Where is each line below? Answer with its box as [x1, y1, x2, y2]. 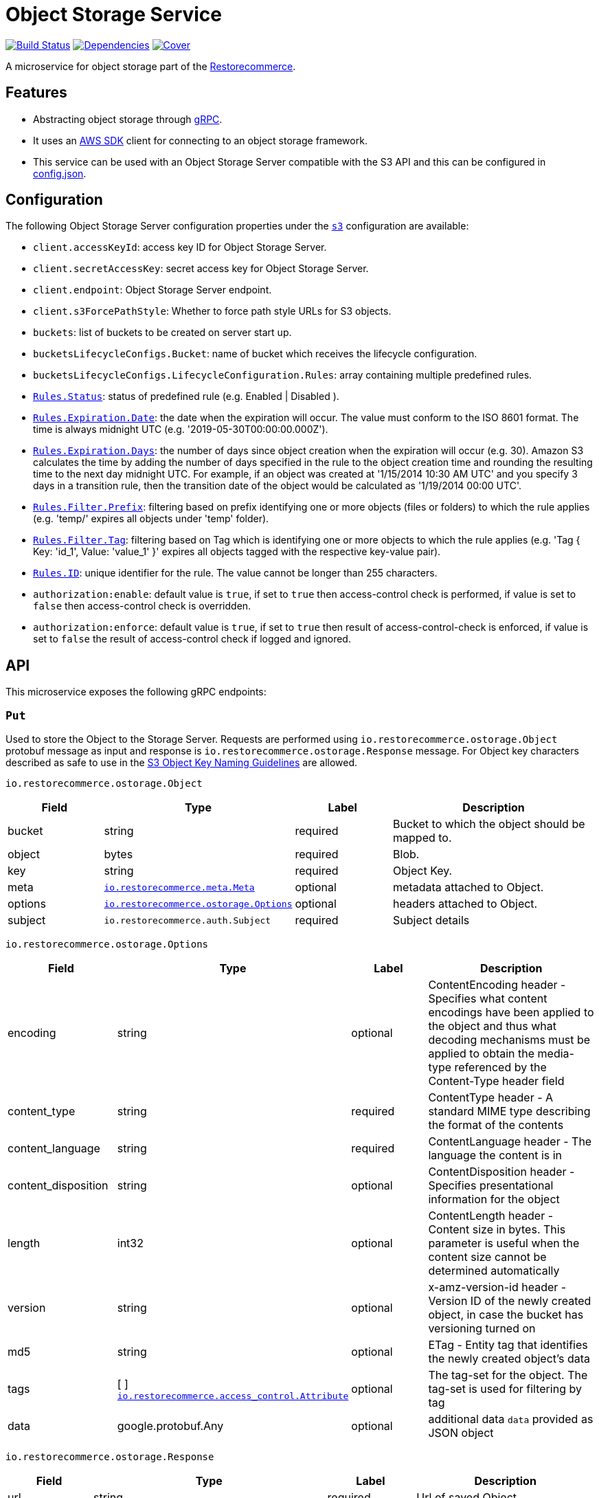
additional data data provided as [428, 1412, 594, 1427]
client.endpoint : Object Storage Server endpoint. [33, 284, 272, 296]
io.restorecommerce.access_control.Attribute [117, 1390, 349, 1401]
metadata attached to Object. [393, 880, 544, 895]
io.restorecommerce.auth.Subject [104, 915, 271, 926]
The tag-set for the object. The [428, 1368, 588, 1383]
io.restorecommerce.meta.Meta [104, 882, 255, 893]
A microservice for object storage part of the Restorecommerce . [5, 60, 296, 72]
